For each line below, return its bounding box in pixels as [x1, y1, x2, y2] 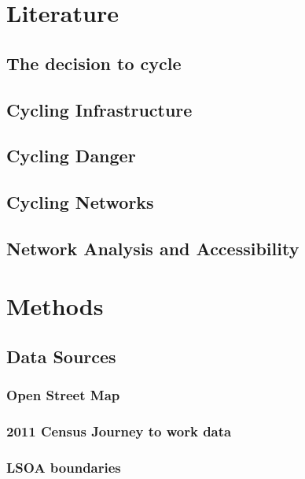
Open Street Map [6, 385, 120, 405]
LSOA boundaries [6, 458, 121, 477]
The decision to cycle [6, 50, 182, 75]
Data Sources [6, 344, 116, 369]
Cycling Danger [6, 143, 136, 168]
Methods [6, 290, 104, 322]
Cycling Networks [6, 190, 154, 214]
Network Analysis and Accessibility [6, 236, 299, 260]
